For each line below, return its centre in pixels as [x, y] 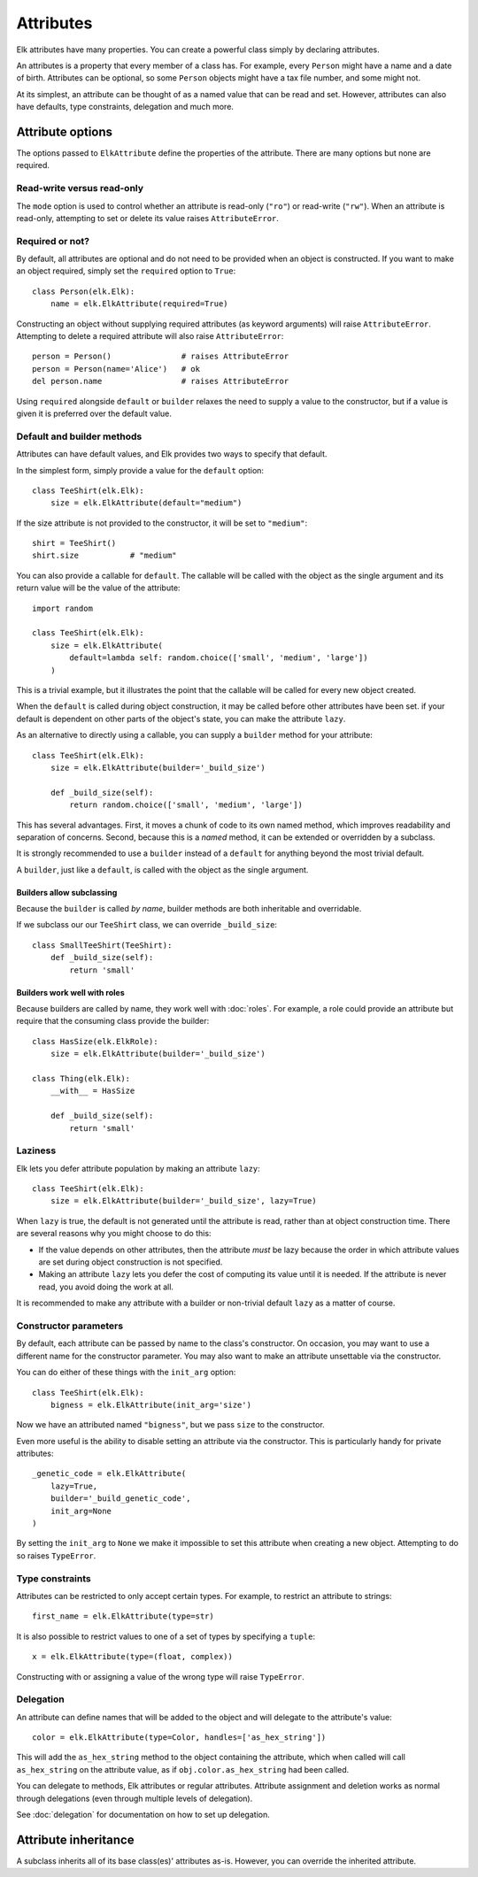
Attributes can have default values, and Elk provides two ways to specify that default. [172, 454]
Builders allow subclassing [67, 892]
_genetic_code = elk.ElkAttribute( [109, 1474]
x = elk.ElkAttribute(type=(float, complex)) [133, 1657]
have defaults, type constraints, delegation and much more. [125, 107]
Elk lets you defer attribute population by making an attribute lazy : [138, 1168]
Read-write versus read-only [80, 188]
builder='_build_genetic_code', [120, 1499]
